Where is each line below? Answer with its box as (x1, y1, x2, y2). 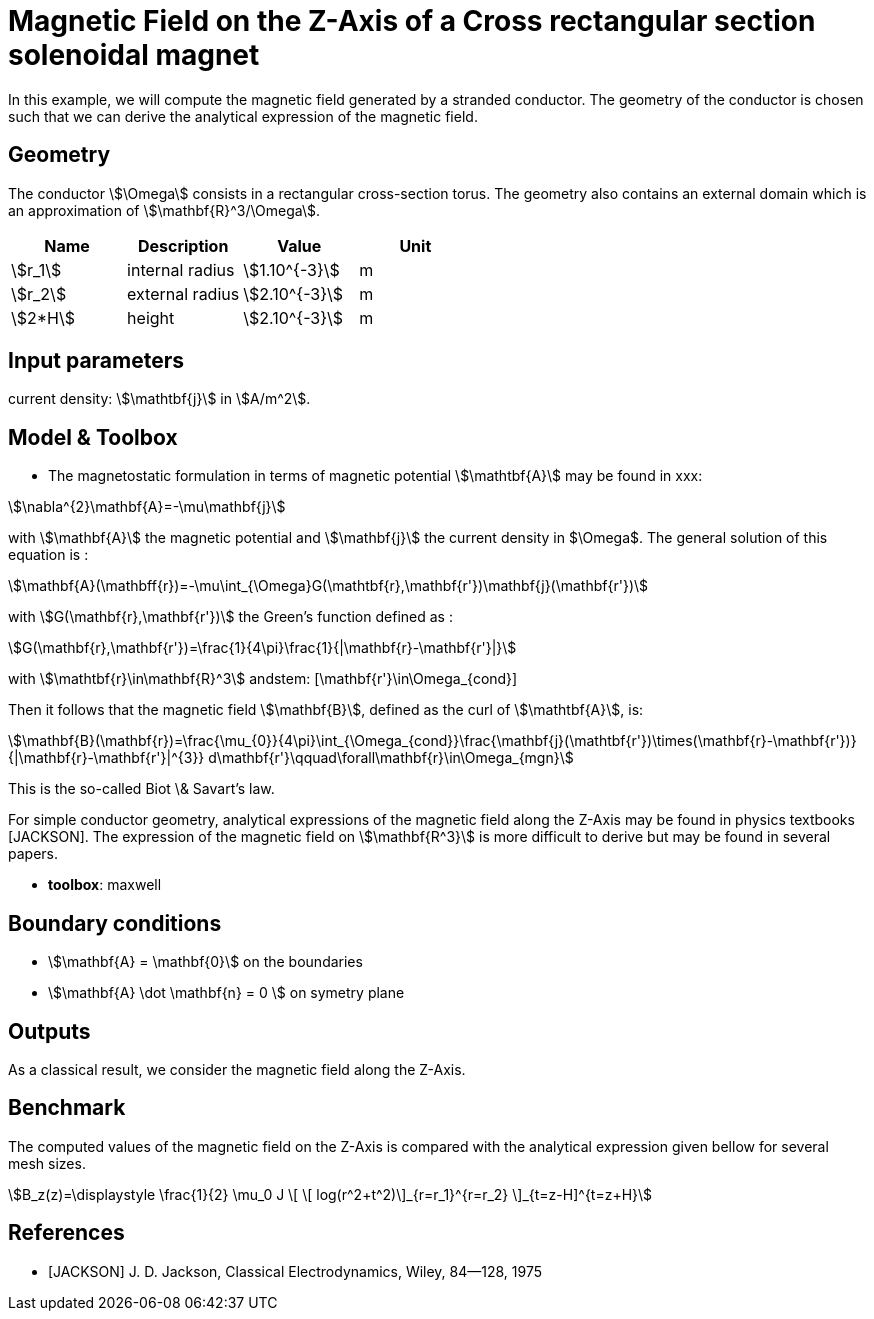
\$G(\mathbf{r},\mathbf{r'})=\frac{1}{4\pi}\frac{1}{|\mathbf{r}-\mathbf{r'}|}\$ (8, 639, 517, 657)
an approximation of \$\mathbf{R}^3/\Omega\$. (8, 201, 320, 219)
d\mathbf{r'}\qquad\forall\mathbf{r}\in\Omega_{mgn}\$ (208, 749, 574, 767)
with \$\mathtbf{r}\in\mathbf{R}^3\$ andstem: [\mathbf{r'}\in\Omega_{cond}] (8, 670, 518, 688)
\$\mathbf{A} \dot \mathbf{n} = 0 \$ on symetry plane (48, 984, 405, 1002)
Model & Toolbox (8, 424, 178, 450)
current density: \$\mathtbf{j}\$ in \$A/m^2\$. (8, 390, 311, 408)
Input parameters (8, 348, 185, 374)
